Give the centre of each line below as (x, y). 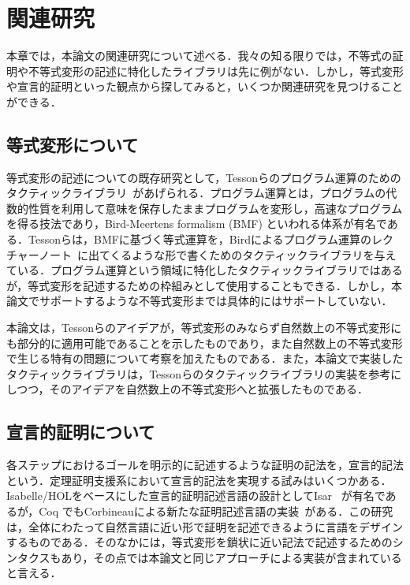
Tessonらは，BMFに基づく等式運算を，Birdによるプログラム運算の (200, 239)
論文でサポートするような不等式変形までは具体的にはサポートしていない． (199, 301)
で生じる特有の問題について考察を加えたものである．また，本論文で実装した (205, 358)
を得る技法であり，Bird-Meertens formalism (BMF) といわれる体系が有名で (197, 224)
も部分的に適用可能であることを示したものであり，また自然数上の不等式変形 (205, 343)
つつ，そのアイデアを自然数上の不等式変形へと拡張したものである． (192, 389)
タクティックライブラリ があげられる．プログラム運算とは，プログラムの (196, 193)
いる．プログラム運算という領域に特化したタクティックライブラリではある (210, 270)
